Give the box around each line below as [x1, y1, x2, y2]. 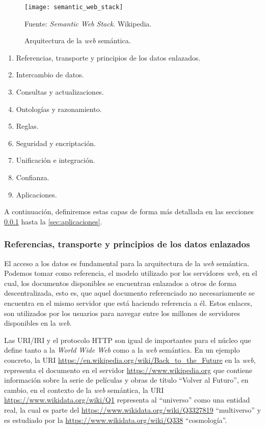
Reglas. [16, 121, 39, 131]
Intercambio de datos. [16, 69, 84, 80]
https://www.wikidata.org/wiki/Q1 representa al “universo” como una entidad [4, 394, 250, 405]
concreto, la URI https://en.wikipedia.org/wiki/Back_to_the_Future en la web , [4, 354, 256, 365]
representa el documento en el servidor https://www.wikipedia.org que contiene [4, 364, 252, 375]
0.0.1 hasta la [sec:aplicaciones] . [4, 216, 102, 226]
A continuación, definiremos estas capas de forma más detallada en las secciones [4, 206, 254, 217]
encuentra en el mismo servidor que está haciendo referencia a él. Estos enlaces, [4, 297, 252, 308]
